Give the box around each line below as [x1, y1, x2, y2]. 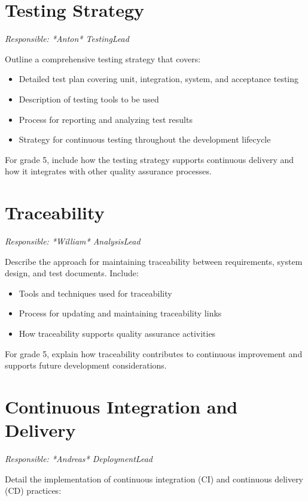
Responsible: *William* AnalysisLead [5, 235, 141, 247]
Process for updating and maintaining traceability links [19, 307, 222, 319]
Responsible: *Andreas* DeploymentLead [5, 452, 153, 465]
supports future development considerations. [5, 359, 167, 372]
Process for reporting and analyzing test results [19, 113, 193, 125]
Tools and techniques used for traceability [19, 286, 172, 299]
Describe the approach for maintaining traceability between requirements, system [5, 255, 303, 267]
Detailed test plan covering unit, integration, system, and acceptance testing [19, 73, 299, 85]
